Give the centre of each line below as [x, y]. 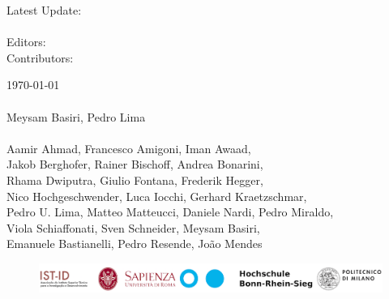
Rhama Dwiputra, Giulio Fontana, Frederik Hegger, [135, 179]
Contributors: [40, 57]
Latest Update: [44, 10]
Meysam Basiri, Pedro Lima [76, 116]
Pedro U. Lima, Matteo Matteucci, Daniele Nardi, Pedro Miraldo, [170, 212]
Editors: [26, 42]
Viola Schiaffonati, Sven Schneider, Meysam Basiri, [133, 227]
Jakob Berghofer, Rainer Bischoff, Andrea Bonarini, [135, 164]
